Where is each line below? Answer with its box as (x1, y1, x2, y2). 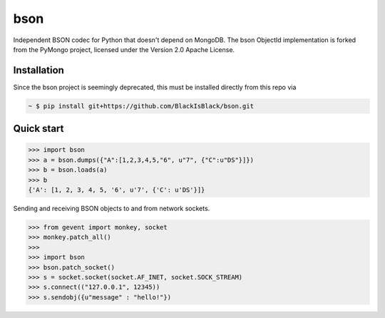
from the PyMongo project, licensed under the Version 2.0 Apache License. (13, 45, 235, 53)
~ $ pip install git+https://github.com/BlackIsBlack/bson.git (28, 102, 255, 110)
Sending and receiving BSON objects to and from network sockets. (13, 204, 210, 212)
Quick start (13, 123, 64, 135)
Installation (13, 64, 64, 76)
